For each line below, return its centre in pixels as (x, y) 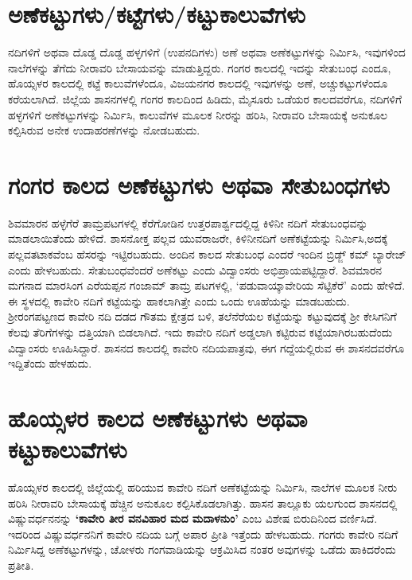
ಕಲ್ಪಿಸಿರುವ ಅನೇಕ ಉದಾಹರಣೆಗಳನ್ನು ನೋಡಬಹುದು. (104, 130)
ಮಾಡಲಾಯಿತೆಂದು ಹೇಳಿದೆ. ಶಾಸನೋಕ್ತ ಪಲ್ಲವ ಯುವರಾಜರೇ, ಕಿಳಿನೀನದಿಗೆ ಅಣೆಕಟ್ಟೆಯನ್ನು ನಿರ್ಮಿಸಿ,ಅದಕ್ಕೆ (198, 238)
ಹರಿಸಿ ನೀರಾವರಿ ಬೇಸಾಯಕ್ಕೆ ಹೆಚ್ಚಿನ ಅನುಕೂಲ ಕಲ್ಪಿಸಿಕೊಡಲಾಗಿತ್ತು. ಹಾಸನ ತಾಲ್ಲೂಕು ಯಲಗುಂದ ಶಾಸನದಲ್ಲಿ (203, 502)
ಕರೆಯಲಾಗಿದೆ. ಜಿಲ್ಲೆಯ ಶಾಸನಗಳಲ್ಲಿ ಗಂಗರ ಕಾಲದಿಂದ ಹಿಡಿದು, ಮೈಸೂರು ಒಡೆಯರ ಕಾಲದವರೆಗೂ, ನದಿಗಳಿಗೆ (205, 98)
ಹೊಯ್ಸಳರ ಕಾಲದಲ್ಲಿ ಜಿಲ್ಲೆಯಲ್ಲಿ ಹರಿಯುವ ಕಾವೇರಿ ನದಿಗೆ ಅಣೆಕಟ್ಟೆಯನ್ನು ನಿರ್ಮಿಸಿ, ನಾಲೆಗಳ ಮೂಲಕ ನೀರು (203, 487)
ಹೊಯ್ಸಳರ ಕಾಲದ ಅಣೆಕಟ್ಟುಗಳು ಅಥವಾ (158, 417)
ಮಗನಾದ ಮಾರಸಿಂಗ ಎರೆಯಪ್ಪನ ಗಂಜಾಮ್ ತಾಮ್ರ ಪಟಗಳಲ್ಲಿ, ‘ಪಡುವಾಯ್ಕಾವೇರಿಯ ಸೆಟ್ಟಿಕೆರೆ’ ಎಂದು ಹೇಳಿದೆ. (207, 285)
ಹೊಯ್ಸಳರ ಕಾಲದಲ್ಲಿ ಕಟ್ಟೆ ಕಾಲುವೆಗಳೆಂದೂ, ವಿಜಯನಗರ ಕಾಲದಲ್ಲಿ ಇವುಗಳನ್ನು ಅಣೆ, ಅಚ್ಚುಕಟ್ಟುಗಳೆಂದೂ (198, 83)
